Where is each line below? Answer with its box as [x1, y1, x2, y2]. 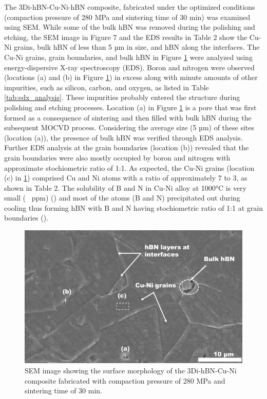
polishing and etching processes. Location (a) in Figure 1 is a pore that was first [4, 102, 257, 112]
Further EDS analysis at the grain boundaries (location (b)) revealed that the [4, 142, 249, 153]
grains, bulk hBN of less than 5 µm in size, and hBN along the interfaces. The [14, 42, 260, 52]
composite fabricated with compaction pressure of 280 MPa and [25, 375, 225, 386]
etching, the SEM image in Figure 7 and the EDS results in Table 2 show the [4, 31, 247, 42]
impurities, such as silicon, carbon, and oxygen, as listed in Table [4, 82, 209, 92]
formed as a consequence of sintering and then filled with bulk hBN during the [4, 112, 252, 123]
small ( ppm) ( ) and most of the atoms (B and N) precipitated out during [4, 192, 240, 203]
